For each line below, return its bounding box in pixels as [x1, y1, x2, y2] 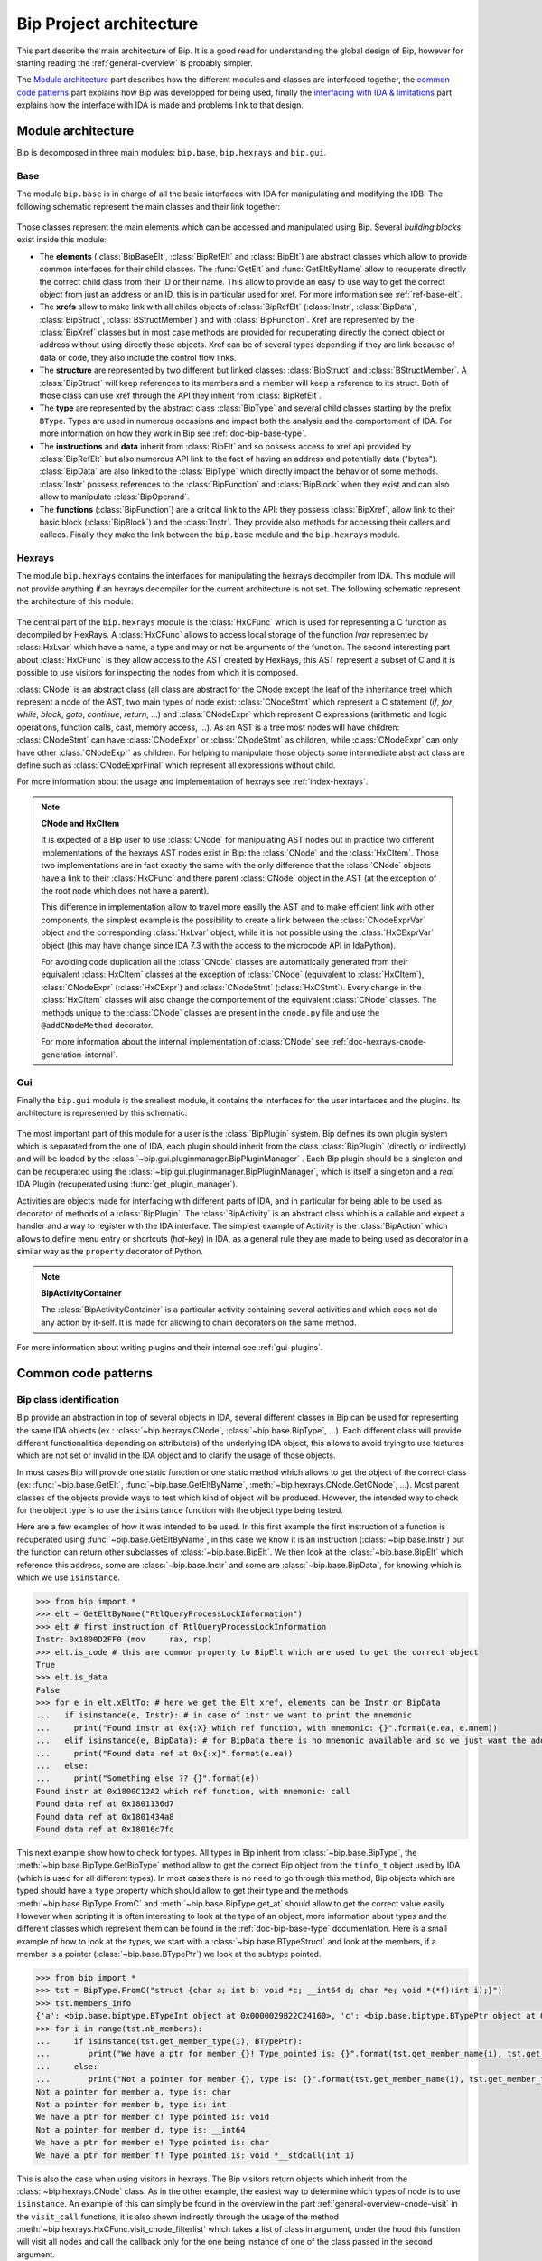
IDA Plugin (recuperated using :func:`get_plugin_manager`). [16, 1178, 238, 1189]
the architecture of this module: [16, 596, 135, 607]
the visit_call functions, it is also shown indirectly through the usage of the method [16, 2211, 339, 2222]
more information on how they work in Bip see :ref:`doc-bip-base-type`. [39, 428, 307, 439]
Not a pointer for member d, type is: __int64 [35, 2124, 246, 2134]
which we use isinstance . [16, 1572, 121, 1583]
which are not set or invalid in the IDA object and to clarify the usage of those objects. [16, 1450, 336, 1461]
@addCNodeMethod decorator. [41, 1019, 154, 1030]
